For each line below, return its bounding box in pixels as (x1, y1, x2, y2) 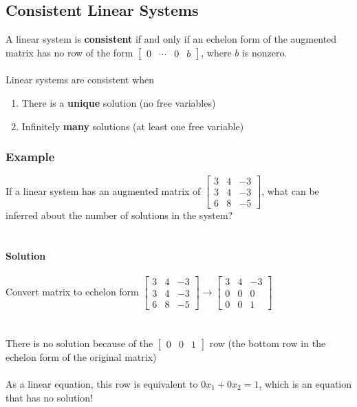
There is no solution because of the (6, 335, 153, 350)
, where (201, 45, 232, 59)
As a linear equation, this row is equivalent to (6, 376, 198, 390)
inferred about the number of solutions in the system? (6, 208, 233, 222)
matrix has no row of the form (6, 45, 133, 59)
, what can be (261, 183, 319, 198)
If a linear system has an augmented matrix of (6, 183, 201, 198)
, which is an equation (259, 376, 352, 390)
